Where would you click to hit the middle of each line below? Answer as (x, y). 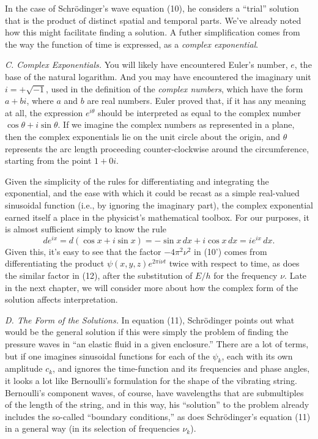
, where (40, 101)
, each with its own (257, 356)
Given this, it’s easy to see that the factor (83, 251)
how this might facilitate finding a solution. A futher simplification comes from (153, 32)
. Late (296, 275)
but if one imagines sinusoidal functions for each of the (107, 356)
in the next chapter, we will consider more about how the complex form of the (152, 287)
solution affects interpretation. (61, 299)
